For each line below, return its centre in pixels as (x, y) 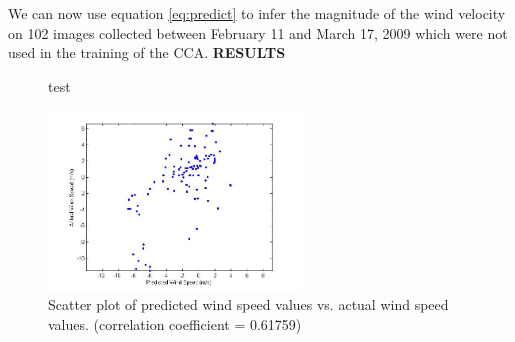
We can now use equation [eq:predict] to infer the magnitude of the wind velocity (257, 13)
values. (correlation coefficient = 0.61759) (175, 323)
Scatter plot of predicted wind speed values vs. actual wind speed (248, 304)
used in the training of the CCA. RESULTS (147, 52)
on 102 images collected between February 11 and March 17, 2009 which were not (258, 32)
